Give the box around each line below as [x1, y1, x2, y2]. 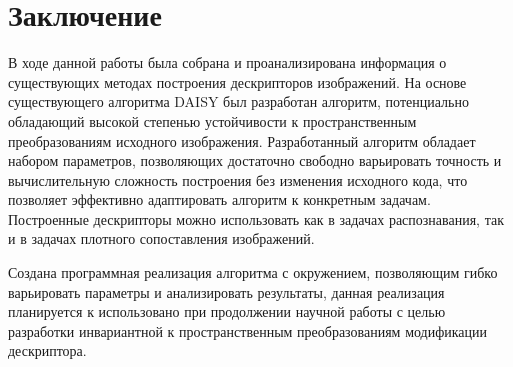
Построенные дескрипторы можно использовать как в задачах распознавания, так [8, 208, 504, 229]
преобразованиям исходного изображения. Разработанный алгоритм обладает [8, 130, 476, 151]
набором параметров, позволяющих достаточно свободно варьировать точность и [8, 150, 502, 171]
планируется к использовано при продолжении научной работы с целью [8, 301, 446, 322]
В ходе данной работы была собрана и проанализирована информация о [8, 52, 447, 73]
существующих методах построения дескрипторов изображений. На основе [8, 71, 467, 92]
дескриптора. [8, 340, 87, 361]
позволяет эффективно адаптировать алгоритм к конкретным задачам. [8, 189, 431, 210]
